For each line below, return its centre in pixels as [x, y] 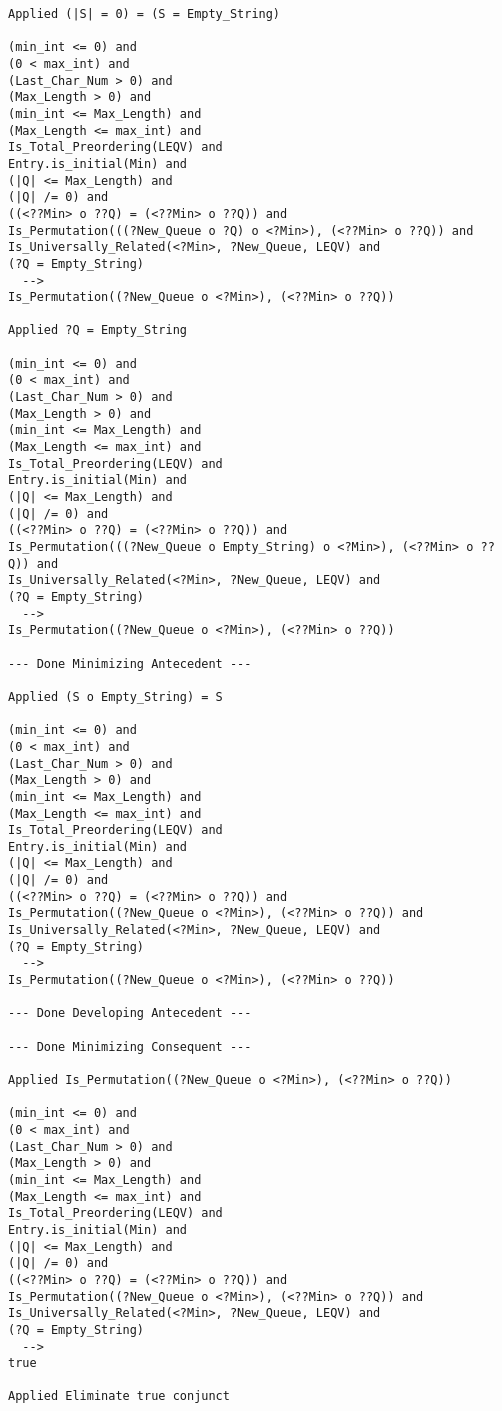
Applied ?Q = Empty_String [97, 330]
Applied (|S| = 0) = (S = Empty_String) [144, 14]
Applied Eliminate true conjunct [119, 1396]
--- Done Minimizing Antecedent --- [130, 663]
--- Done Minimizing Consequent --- [130, 1046]
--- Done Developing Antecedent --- [130, 1013]
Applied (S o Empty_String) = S [115, 696]
